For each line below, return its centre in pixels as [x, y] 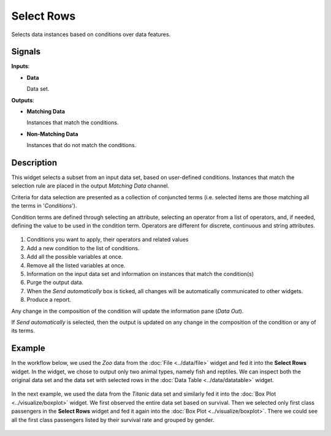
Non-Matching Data [52, 134]
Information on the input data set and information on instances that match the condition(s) [140, 274]
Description [34, 163]
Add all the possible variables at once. [75, 257]
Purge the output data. [55, 283]
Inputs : [21, 66]
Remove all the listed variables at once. [76, 265]
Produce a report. [49, 300]
